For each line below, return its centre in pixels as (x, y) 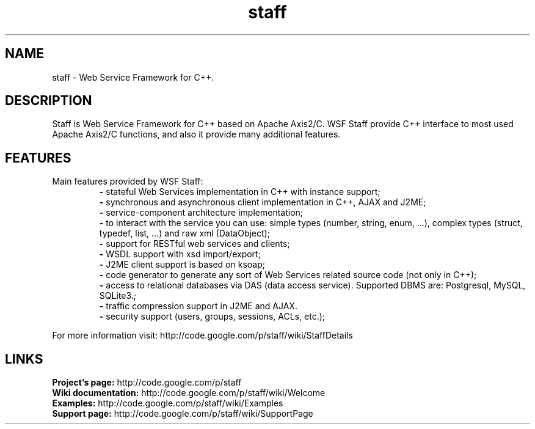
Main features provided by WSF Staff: (128, 182)
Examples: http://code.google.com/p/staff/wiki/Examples (168, 403)
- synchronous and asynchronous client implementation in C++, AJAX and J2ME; (263, 202)
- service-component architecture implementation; (201, 213)
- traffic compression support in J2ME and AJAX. (198, 306)
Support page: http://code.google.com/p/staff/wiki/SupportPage (183, 414)
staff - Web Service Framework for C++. (133, 77)
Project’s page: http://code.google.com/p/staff (147, 383)
